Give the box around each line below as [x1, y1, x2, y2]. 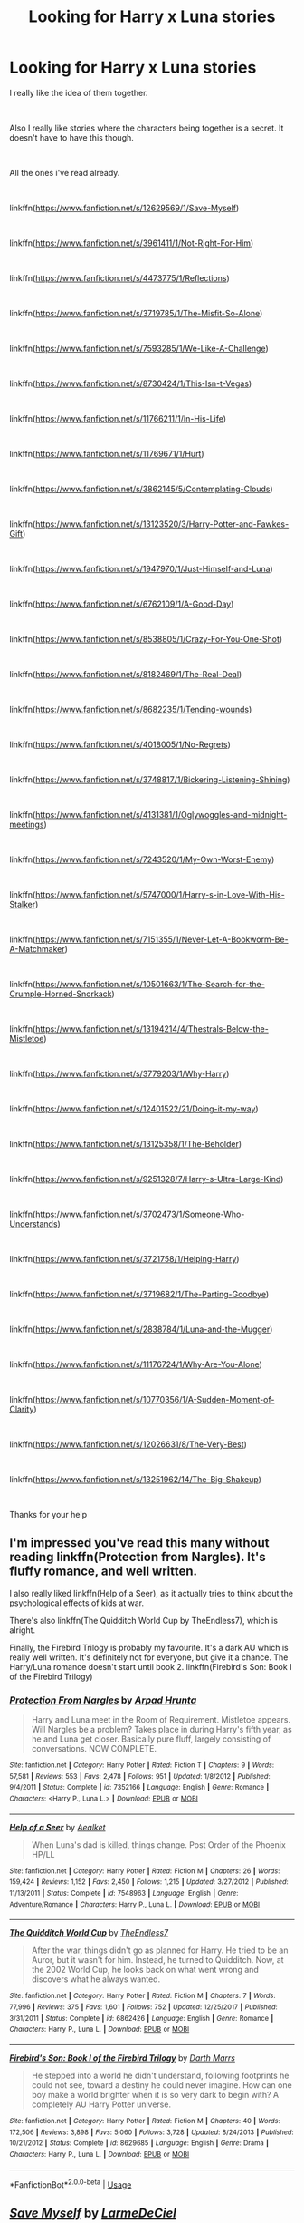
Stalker [9, 898, 36, 909]
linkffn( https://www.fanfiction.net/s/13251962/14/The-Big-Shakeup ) [9, 1473, 262, 1484]
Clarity [9, 1403, 34, 1414]
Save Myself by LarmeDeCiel [9, 2205, 176, 2220]
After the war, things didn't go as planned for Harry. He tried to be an [31, 1945, 289, 1956]
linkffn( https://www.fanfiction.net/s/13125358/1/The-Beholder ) [9, 1138, 242, 1149]
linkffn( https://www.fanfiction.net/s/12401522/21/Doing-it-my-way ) [9, 1103, 260, 1114]
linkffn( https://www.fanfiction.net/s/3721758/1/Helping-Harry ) [9, 1253, 240, 1264]
